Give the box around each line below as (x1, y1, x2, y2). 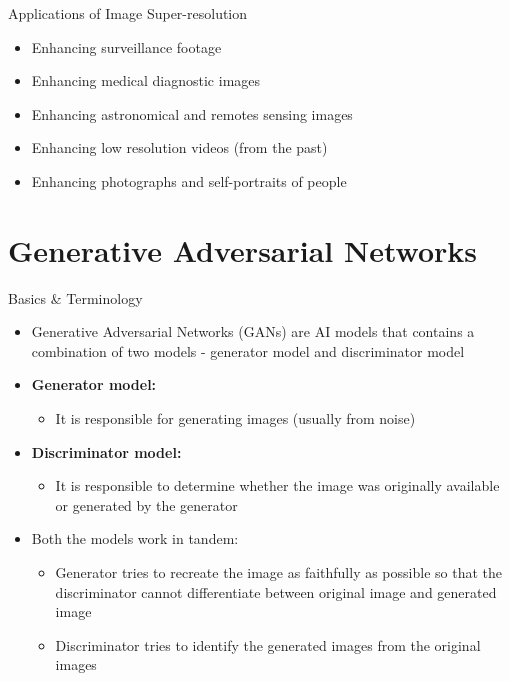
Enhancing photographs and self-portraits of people (31, 170, 347, 191)
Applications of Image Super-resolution (8, 3, 248, 23)
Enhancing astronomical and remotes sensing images (31, 103, 353, 124)
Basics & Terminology (8, 287, 143, 308)
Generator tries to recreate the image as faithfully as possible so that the (55, 562, 502, 583)
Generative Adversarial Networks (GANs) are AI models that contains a (31, 321, 475, 342)
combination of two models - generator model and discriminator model (31, 340, 465, 361)
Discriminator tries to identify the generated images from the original (55, 634, 481, 655)
